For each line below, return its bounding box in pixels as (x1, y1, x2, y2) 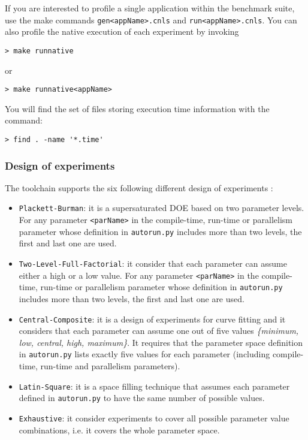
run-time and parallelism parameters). (40, 360, 180, 372)
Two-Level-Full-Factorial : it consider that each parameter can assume (19, 257, 287, 269)
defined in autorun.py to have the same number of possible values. (19, 391, 265, 404)
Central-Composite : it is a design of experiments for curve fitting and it (19, 312, 286, 325)
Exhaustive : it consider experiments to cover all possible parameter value (19, 411, 289, 424)
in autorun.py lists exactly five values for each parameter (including (19, 348, 270, 360)
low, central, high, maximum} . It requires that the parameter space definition (19, 336, 303, 348)
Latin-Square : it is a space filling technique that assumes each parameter (19, 379, 290, 392)
